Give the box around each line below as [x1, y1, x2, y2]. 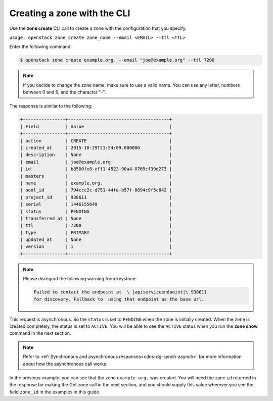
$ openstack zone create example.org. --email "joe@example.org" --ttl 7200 [20, 57, 215, 63]
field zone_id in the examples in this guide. [9, 389, 101, 395]
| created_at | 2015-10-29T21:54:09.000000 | [20, 145, 172, 151]
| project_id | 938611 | [20, 194, 172, 200]
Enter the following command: [9, 43, 72, 50]
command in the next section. [9, 330, 71, 336]
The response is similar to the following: [9, 103, 93, 109]
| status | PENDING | [20, 209, 172, 214]
